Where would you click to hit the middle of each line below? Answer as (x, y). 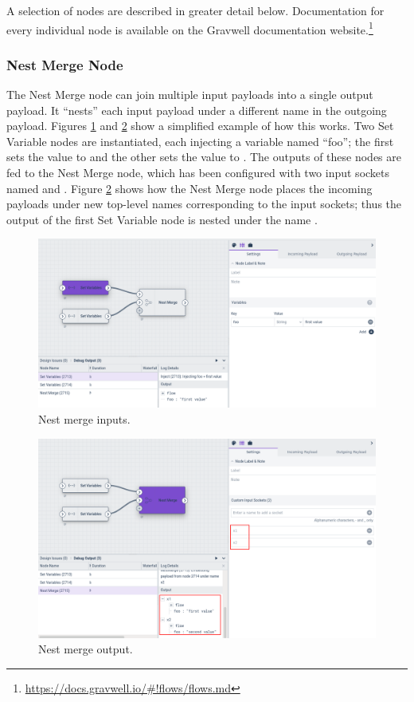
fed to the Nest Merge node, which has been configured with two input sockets (198, 173)
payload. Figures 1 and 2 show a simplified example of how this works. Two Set (200, 126)
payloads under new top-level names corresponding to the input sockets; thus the (204, 204)
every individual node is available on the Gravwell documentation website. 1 (190, 28)
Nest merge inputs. (84, 419)
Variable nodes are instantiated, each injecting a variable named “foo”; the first (200, 141)
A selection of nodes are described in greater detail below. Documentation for (195, 10)
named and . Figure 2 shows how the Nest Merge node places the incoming (189, 188)
